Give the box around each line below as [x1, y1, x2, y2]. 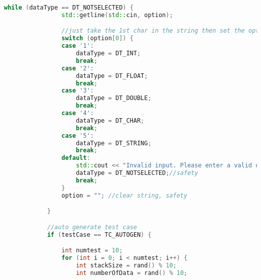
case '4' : [61, 110, 94, 117]
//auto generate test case [47, 223, 137, 231]
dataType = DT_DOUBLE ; [76, 95, 152, 102]
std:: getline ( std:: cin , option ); [61, 11, 173, 19]
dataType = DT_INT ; [76, 50, 141, 57]
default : [61, 154, 90, 162]
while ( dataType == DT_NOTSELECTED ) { [4, 4, 134, 11]
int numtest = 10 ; [61, 247, 123, 254]
